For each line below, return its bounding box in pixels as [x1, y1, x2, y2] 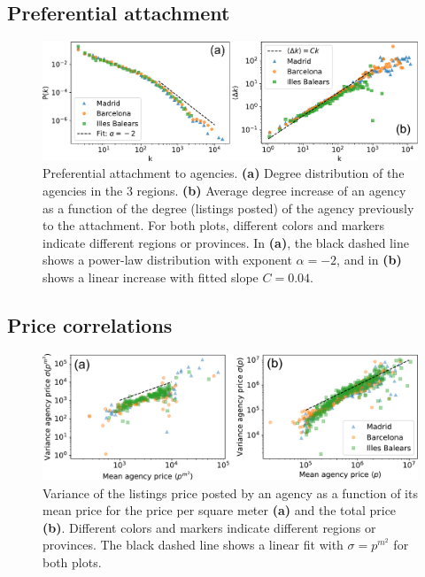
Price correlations [7, 312, 173, 339]
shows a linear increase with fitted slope [42, 268, 259, 287]
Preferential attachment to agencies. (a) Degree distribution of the [42, 164, 405, 182]
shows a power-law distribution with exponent [42, 250, 292, 269]
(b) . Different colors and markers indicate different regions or [42, 518, 376, 536]
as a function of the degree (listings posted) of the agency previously [42, 198, 414, 217]
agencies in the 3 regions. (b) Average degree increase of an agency [42, 181, 406, 200]
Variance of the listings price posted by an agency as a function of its [42, 483, 418, 502]
